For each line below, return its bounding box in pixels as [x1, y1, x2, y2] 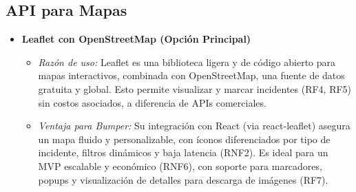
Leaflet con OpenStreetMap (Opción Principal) [21, 32, 251, 46]
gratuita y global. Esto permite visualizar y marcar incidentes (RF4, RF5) [38, 81, 352, 96]
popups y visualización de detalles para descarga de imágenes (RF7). [38, 172, 328, 186]
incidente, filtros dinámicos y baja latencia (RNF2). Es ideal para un [38, 145, 328, 160]
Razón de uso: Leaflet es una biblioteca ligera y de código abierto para [38, 54, 336, 69]
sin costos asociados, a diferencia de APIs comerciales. [38, 95, 266, 109]
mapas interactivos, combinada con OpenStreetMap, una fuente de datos [38, 68, 345, 83]
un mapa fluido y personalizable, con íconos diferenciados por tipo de [38, 131, 331, 146]
